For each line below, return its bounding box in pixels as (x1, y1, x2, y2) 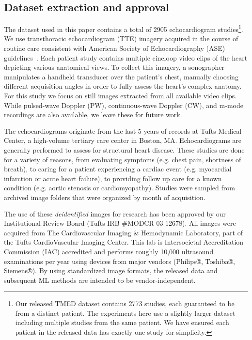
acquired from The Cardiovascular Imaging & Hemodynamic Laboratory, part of (4, 227, 243, 237)
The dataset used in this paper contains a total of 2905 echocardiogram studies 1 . (4, 23, 243, 34)
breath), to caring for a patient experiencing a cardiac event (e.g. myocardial (4, 164, 232, 174)
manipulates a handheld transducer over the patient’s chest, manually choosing (4, 71, 238, 81)
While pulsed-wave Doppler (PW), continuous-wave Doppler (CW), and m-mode (4, 100, 243, 110)
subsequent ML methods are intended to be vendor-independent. (4, 275, 196, 285)
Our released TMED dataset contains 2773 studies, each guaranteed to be (15, 298, 235, 309)
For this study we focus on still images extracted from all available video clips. (4, 91, 237, 101)
